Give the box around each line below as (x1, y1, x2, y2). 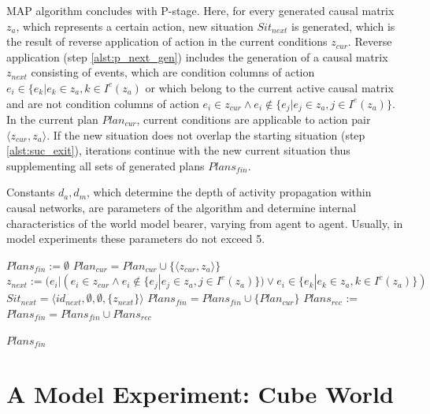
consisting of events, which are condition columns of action (31, 64, 315, 80)
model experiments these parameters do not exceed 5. (6, 230, 265, 247)
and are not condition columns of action (6, 95, 199, 111)
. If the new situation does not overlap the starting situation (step (46, 126, 365, 143)
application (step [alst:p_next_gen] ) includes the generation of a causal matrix (6, 48, 388, 65)
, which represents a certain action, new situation (16, 17, 254, 34)
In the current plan (6, 111, 98, 128)
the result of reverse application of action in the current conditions (6, 33, 328, 50)
